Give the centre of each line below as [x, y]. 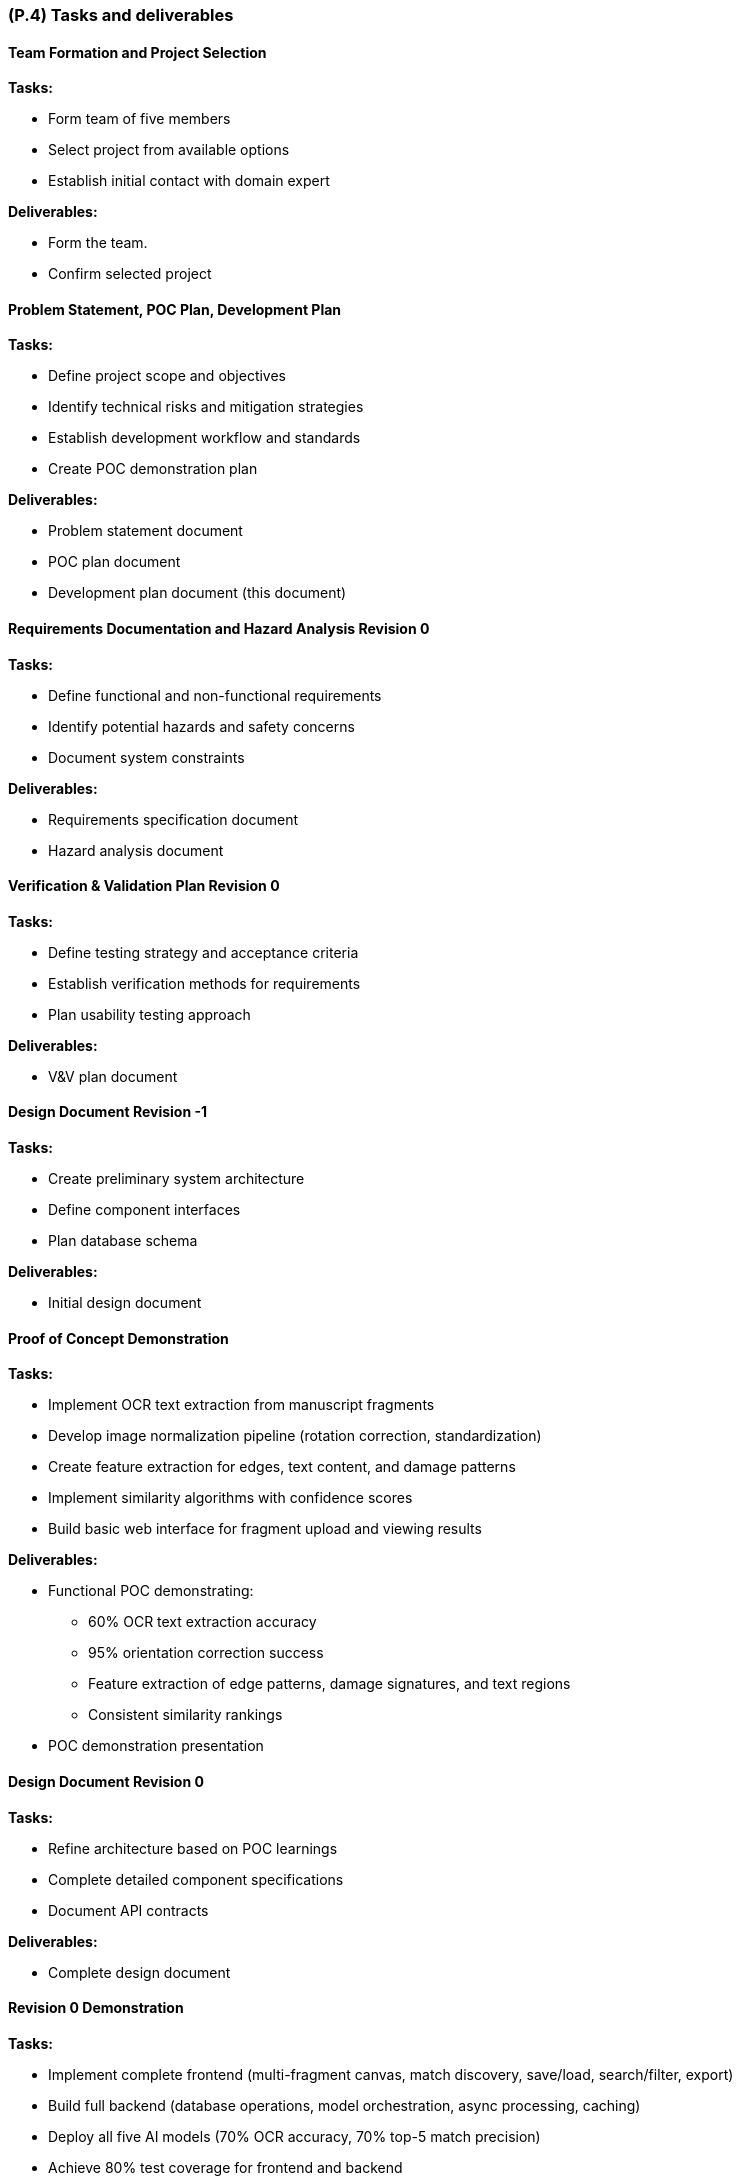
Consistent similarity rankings [185, 1715]
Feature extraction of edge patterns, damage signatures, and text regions [329, 1684]
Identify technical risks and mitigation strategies [206, 407]
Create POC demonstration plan [153, 469]
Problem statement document [145, 531]
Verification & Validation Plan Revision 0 [144, 886]
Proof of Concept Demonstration [118, 1338]
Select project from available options [169, 150]
